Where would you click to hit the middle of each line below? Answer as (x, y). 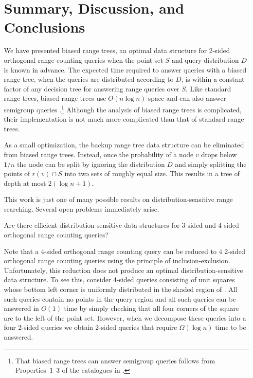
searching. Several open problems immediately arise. (81, 208)
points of (17, 173)
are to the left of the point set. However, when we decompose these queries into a (125, 317)
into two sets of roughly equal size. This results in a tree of (152, 173)
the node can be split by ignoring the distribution (91, 164)
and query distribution (205, 60)
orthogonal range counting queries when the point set (83, 60)
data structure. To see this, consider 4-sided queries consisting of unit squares (119, 279)
